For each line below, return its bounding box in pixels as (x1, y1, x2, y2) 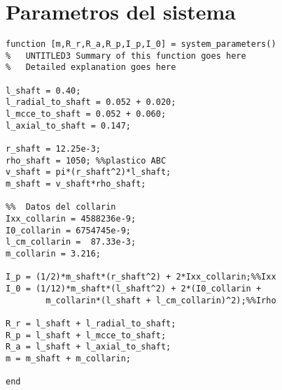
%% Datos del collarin (6, 202, 116, 212)
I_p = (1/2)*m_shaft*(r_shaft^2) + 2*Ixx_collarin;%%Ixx (6, 272, 276, 282)
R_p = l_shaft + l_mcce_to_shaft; (6, 330, 167, 340)
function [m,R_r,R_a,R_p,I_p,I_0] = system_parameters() (6, 39, 276, 50)
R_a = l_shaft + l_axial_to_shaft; (6, 342, 171, 352)
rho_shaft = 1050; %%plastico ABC (6, 155, 167, 166)
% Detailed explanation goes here (6, 62, 176, 73)
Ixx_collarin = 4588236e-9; (6, 213, 136, 224)
